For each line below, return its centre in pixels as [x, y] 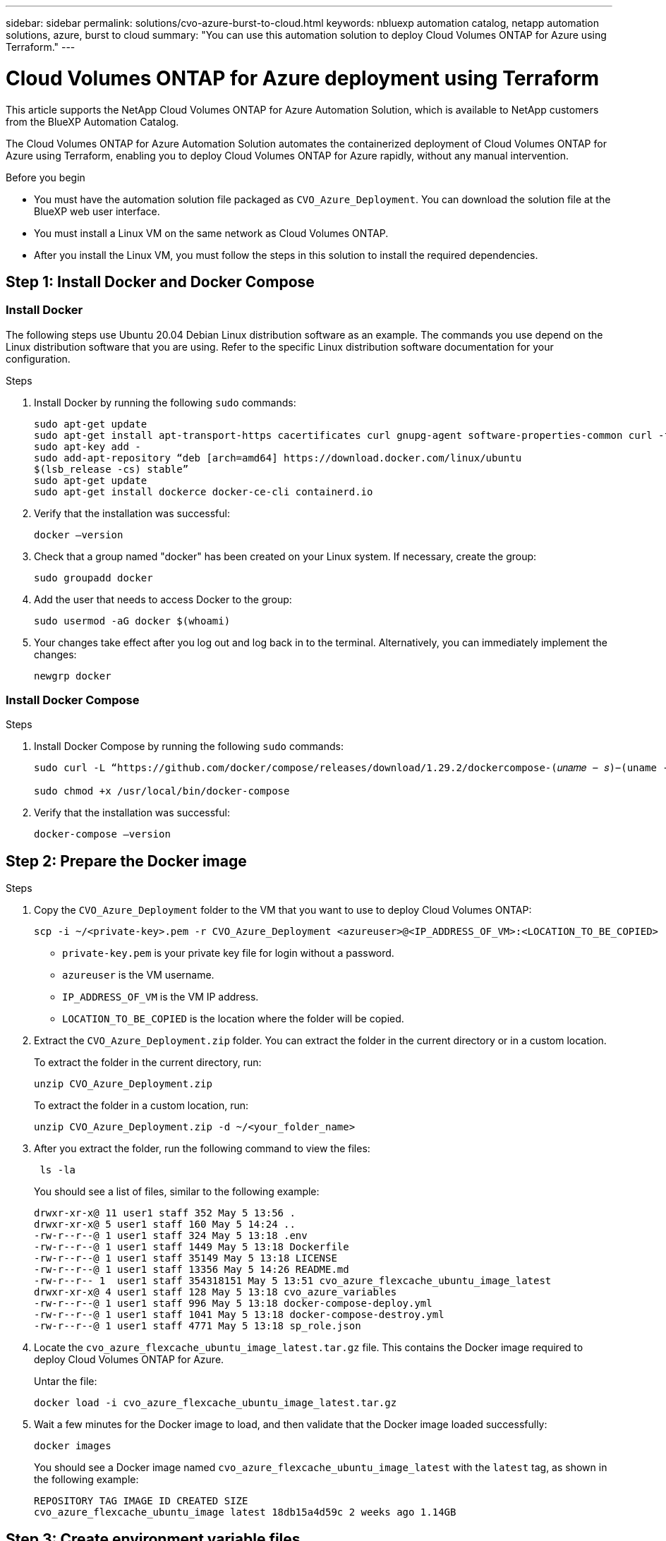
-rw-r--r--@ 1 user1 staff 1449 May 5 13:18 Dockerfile [192, 1247]
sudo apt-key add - [87, 446]
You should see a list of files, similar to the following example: [177, 1192]
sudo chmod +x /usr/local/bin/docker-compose [162, 791]
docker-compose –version [102, 834]
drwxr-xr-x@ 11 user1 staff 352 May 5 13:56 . [165, 1213]
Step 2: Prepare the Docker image [126, 861]
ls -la [58, 1170]
